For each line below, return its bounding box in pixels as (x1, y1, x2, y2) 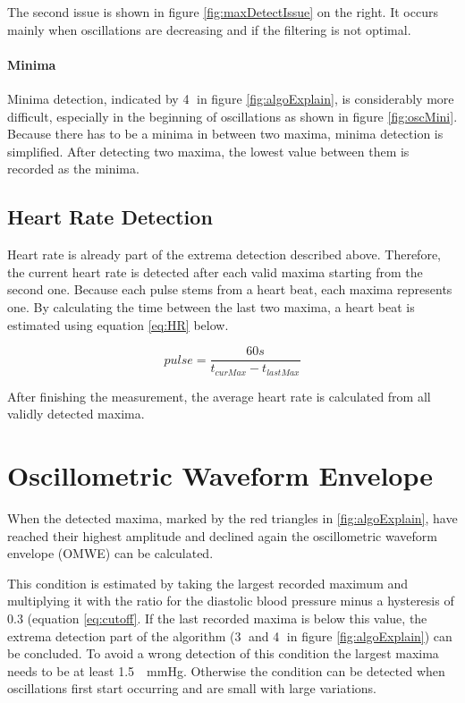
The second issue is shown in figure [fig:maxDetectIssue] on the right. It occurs (7, 3, 438, 21)
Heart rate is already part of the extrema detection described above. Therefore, (7, 245, 442, 264)
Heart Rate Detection (7, 203, 213, 231)
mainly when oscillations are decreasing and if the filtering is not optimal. (7, 20, 411, 38)
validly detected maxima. (7, 404, 145, 423)
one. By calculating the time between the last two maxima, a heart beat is (7, 297, 415, 316)
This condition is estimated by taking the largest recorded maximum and (7, 573, 409, 592)
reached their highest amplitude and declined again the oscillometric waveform (7, 526, 437, 545)
